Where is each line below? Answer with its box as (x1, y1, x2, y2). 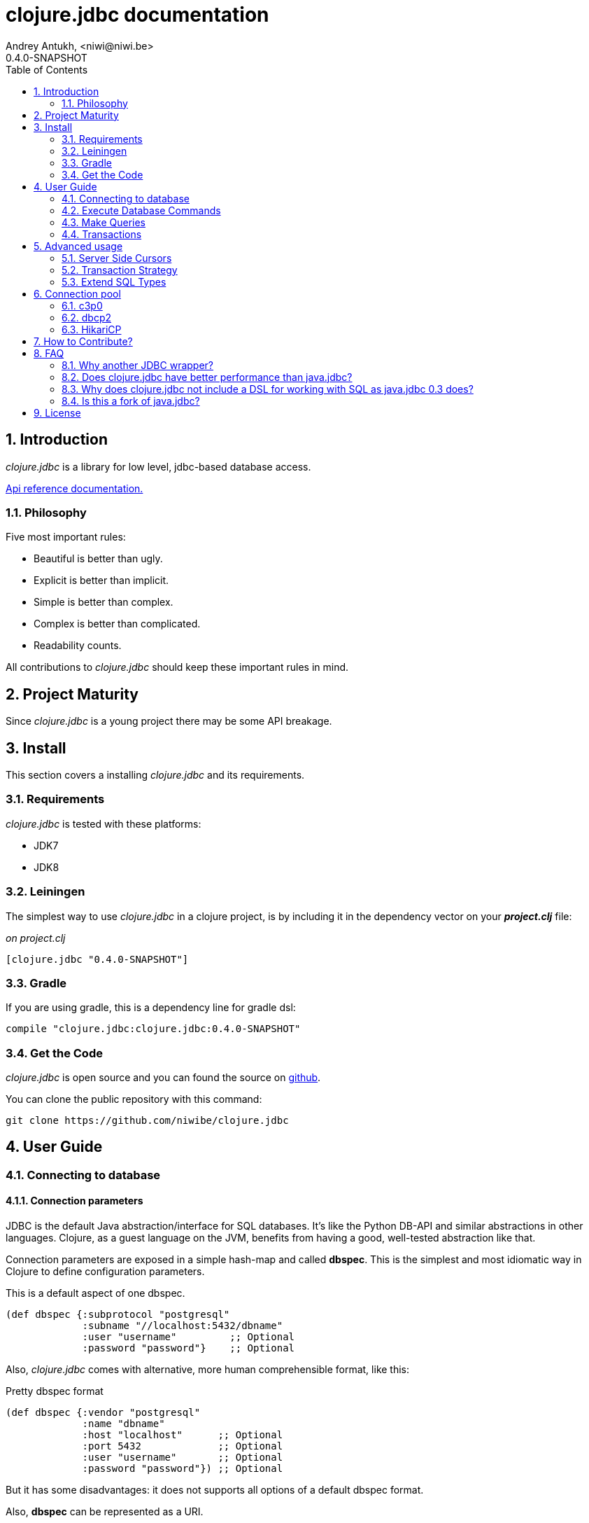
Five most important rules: (6, 531, 126, 543)
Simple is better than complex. (34, 596, 173, 608)
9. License (34, 406, 81, 419)
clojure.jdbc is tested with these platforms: (6, 817, 201, 830)
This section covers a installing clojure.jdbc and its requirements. (6, 769, 305, 781)
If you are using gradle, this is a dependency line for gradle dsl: (6, 1001, 296, 1014)
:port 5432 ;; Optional (82, 1440, 283, 1452)
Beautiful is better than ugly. (34, 552, 163, 565)
